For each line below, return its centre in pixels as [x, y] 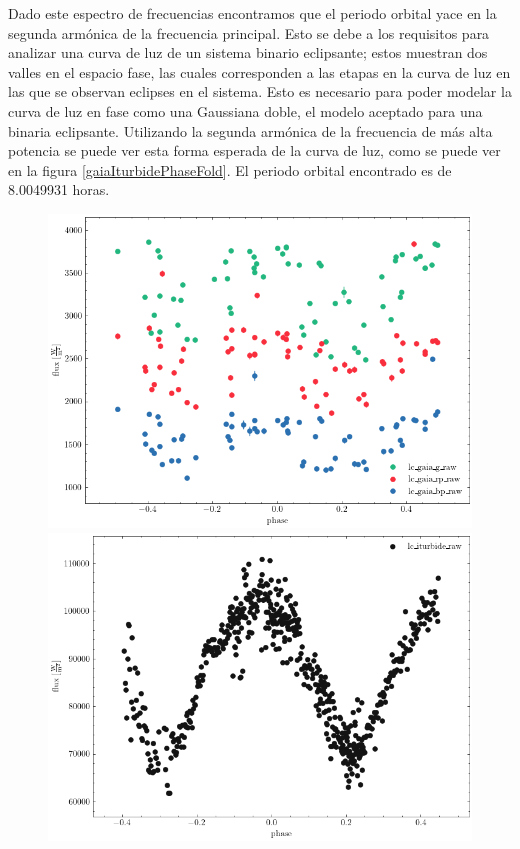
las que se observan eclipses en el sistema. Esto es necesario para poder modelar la [260, 91]
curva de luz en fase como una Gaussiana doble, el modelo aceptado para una [245, 110]
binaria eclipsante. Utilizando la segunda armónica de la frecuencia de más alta [250, 130]
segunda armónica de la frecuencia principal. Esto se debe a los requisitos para [249, 32]
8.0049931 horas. [59, 189]
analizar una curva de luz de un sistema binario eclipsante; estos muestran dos [248, 52]
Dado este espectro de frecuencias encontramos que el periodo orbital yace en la [252, 13]
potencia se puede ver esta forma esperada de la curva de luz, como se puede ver [254, 150]
